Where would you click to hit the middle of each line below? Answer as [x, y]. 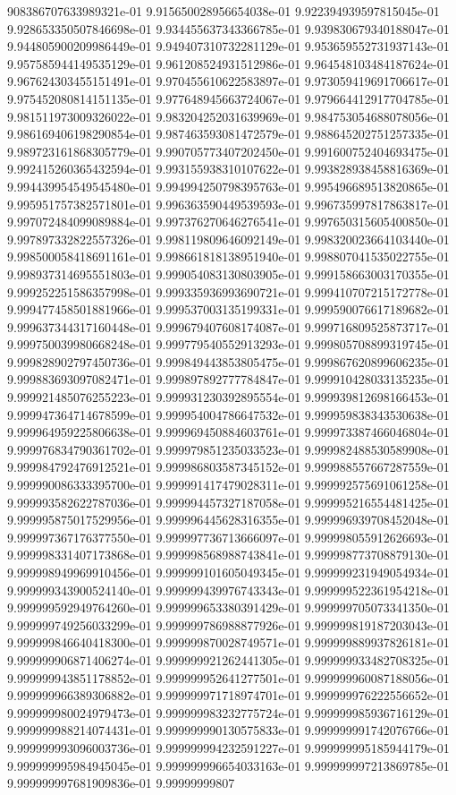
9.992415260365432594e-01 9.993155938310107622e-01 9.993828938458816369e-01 [228, 169]
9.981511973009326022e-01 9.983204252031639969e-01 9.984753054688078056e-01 [228, 116]
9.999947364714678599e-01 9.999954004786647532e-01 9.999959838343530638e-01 [228, 414]
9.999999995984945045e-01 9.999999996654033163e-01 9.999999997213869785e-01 [228, 765]
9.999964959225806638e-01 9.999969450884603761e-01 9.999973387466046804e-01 [228, 432]
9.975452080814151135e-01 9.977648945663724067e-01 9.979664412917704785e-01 [228, 98]
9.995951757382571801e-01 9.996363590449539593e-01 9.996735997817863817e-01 [228, 204]
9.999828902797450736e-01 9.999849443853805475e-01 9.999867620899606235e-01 [228, 361]
